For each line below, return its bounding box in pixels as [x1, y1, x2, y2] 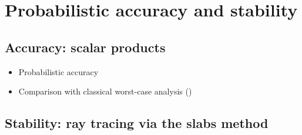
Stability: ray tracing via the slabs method [5, 114, 269, 132]
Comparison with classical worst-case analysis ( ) [18, 85, 192, 97]
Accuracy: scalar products [5, 38, 166, 56]
